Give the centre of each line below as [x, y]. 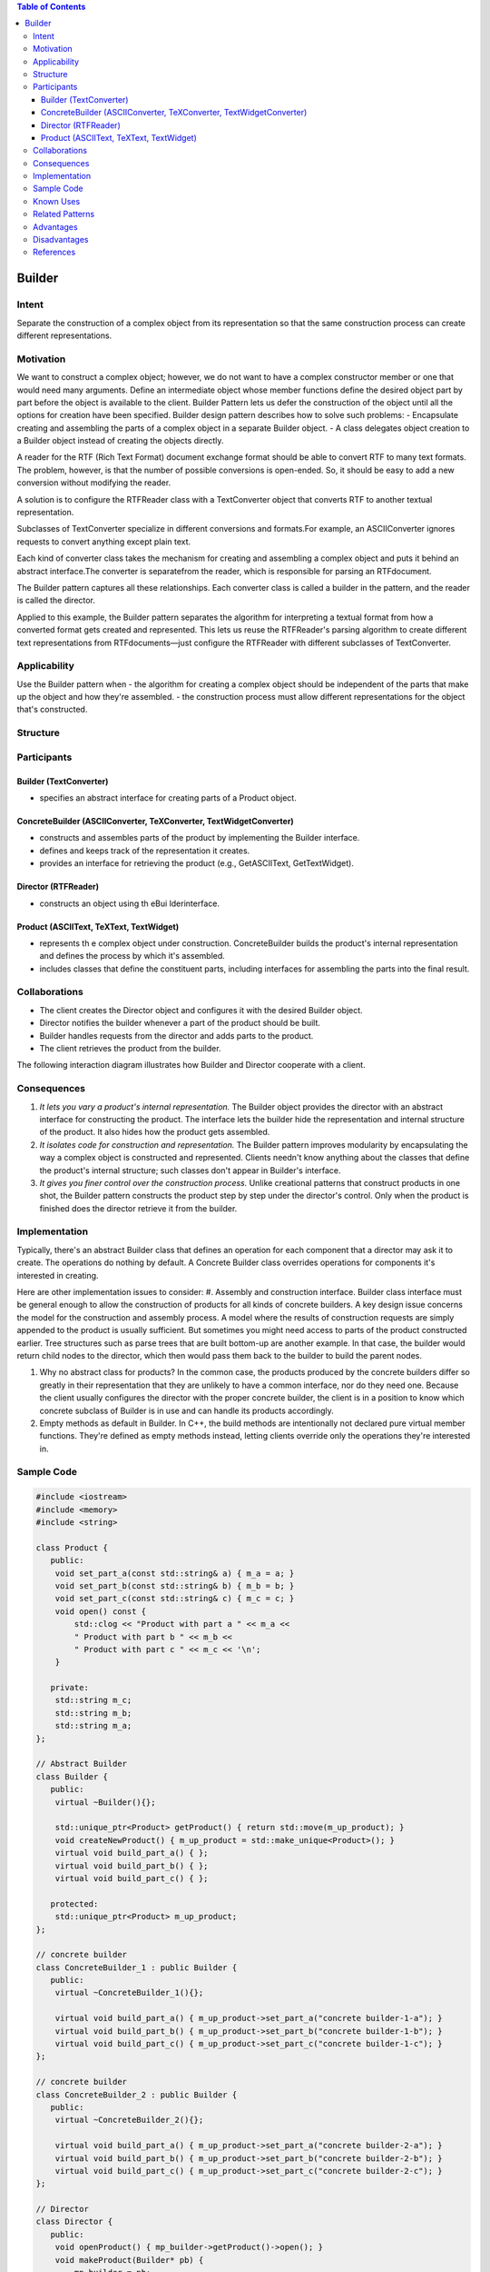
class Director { [74, 2222]
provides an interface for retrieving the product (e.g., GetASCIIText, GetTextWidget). [196, 863]
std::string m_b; [93, 1713]
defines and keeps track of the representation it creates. [145, 851]
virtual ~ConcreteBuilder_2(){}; [129, 2120]
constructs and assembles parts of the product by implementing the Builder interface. [200, 838]
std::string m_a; [93, 1726]
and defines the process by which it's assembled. [132, 956]
